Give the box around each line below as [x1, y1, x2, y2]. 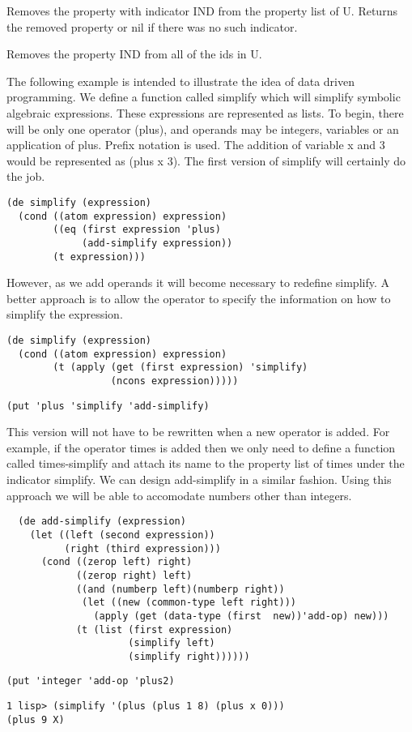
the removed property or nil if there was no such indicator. [6, 18, 298, 35]
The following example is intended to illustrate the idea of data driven [6, 72, 355, 89]
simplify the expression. [6, 306, 123, 323]
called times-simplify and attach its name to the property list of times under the [6, 455, 405, 472]
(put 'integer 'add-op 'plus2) [6, 675, 175, 687]
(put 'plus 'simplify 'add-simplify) [6, 400, 210, 412]
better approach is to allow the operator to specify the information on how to [6, 289, 391, 306]
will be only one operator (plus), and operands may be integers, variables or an [6, 120, 399, 137]
